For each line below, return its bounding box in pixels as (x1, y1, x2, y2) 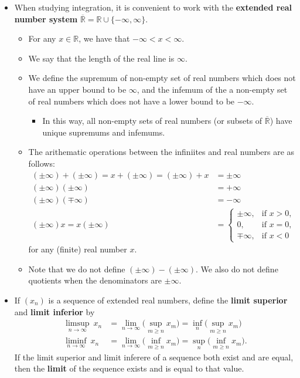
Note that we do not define (28, 262, 125, 275)
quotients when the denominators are (28, 274, 162, 286)
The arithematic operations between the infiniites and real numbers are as (28, 146, 295, 158)
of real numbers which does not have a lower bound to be (28, 95, 235, 107)
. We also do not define (196, 262, 278, 275)
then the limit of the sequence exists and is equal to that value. (14, 362, 244, 374)
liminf (66, 337, 87, 346)
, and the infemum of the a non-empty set (137, 83, 288, 95)
